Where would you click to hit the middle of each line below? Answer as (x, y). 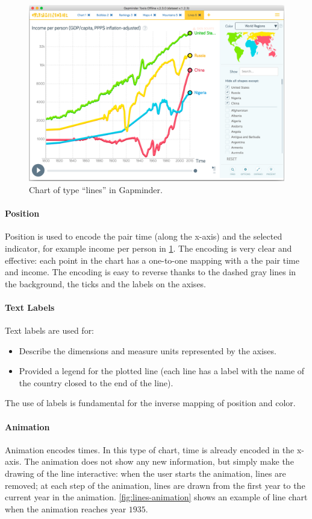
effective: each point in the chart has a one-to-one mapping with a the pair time (152, 260)
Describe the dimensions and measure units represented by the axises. (148, 350)
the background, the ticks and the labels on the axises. (106, 283)
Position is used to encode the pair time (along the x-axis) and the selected (144, 236)
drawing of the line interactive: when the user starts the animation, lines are (145, 473)
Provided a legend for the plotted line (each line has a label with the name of (162, 371)
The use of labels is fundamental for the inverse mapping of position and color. (150, 403)
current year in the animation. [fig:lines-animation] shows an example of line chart (156, 497)
